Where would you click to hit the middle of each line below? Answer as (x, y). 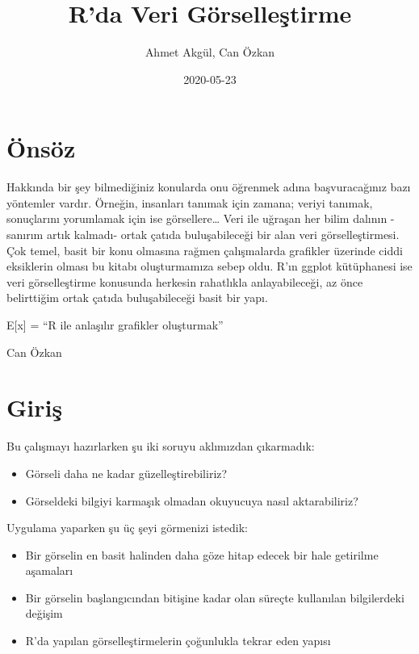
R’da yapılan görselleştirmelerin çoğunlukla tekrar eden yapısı (178, 641)
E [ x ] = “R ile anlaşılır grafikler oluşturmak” (115, 325)
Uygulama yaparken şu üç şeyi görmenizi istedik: (127, 528)
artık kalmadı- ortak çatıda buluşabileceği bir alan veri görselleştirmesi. (223, 235)
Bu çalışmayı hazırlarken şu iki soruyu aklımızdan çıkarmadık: (161, 446)
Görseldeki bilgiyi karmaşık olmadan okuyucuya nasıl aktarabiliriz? (192, 500)
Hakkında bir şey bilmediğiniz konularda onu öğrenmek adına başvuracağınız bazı (209, 187)
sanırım (25, 235)
